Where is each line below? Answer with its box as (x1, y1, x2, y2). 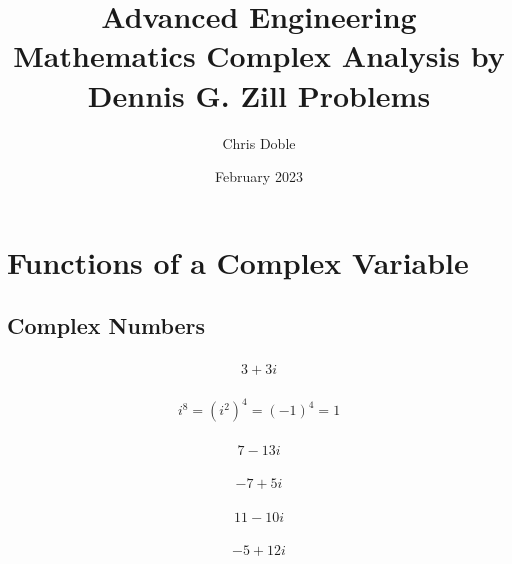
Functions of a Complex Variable (7, 241, 469, 282)
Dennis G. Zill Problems (87, 74, 431, 115)
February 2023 (215, 166, 303, 187)
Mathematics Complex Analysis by (13, 35, 505, 76)
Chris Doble (222, 132, 296, 153)
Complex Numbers (7, 310, 206, 341)
